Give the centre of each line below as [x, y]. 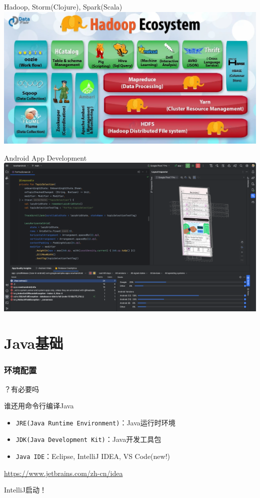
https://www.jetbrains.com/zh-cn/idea [63, 473]
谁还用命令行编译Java [39, 406]
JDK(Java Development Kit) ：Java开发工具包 [88, 439]
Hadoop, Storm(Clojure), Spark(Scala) [63, 7]
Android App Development [45, 157]
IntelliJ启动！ [25, 490]
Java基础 [34, 343]
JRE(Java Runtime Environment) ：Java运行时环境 [95, 422]
